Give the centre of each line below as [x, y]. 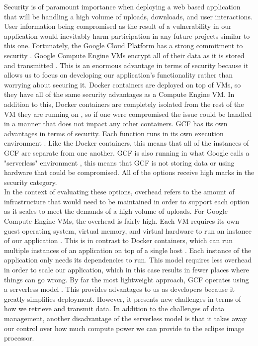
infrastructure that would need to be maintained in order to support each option [127, 201]
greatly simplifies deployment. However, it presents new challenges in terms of [123, 299]
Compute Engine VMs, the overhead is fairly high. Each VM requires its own [122, 221]
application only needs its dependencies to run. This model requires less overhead [128, 260]
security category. [31, 182]
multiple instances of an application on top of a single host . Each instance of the [128, 250]
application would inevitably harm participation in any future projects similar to [127, 36]
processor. [19, 338]
